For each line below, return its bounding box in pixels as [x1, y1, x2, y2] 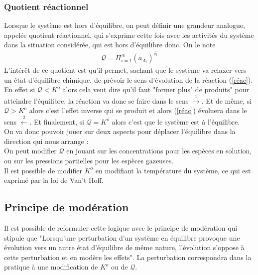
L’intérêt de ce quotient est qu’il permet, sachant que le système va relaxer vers [4, 65, 247, 75]
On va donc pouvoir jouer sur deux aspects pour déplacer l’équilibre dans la [4, 126, 236, 137]
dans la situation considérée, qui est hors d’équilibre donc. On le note [4, 39, 216, 50]
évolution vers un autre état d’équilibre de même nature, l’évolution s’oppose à [4, 242, 245, 253]
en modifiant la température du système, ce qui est [95, 165, 251, 175]
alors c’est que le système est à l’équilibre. [112, 116, 240, 127]
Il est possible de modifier [4, 165, 82, 175]
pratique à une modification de [4, 262, 98, 272]
